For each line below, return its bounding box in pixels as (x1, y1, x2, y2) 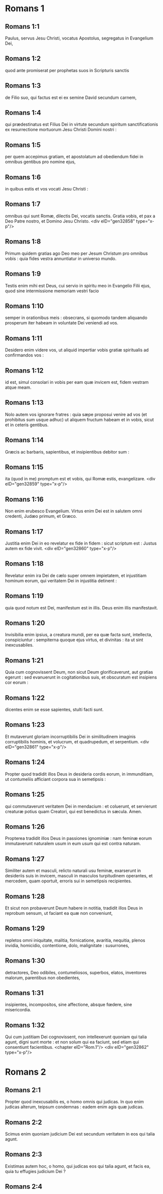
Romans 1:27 (5, 854, 45, 863)
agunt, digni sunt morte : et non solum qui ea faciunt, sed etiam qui (5, 1039, 140, 1045)
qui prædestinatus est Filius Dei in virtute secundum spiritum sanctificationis (5, 121, 158, 127)
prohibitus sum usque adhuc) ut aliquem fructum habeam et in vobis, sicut (5, 417, 154, 422)
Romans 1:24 (5, 758, 45, 766)
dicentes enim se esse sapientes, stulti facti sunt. (5, 707, 104, 713)
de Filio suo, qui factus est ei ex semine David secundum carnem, (5, 95, 137, 100)
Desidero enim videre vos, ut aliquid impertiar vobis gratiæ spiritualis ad (5, 347, 149, 353)
